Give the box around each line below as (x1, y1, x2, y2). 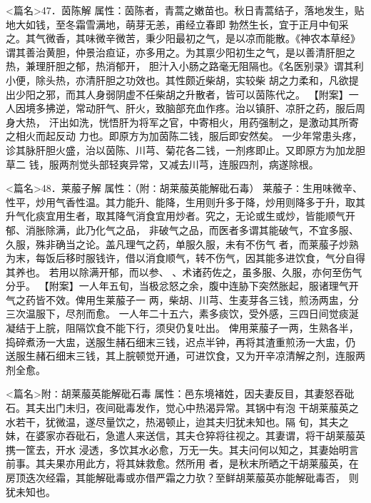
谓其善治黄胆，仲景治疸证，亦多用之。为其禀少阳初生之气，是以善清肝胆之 (6, 44, 355, 59)
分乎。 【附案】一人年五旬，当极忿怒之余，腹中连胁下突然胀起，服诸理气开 (6, 278, 359, 293)
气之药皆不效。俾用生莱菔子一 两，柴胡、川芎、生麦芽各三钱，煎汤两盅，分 (6, 292, 359, 307)
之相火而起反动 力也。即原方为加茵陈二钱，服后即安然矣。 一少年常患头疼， (6, 128, 362, 143)
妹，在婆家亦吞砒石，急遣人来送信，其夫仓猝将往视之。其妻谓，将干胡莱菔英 (6, 428, 365, 443)
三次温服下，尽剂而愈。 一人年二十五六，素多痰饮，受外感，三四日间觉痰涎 (6, 306, 359, 321)
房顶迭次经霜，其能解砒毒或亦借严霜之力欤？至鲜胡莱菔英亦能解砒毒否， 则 (6, 470, 359, 484)
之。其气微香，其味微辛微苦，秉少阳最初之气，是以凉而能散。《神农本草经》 (6, 31, 360, 46)
